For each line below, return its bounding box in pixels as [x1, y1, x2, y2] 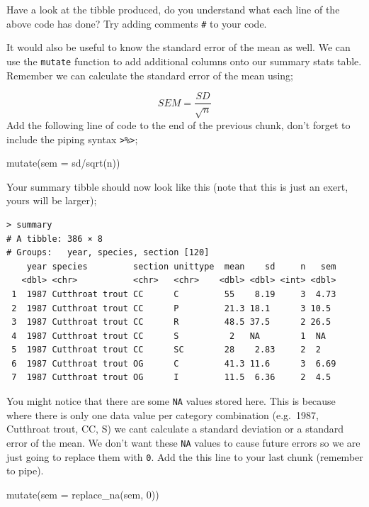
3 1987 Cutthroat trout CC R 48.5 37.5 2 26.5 [11, 317, 331, 328]
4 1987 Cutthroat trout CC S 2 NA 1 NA [11, 330, 327, 341]
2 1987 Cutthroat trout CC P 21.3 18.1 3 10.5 [11, 303, 331, 313]
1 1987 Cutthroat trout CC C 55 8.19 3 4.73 [11, 289, 336, 299]
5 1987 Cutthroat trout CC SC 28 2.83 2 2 [11, 345, 321, 355]
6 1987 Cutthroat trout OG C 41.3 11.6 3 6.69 [11, 358, 336, 369]
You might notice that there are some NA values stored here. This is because [6, 394, 336, 408]
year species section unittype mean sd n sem [26, 261, 336, 272]
